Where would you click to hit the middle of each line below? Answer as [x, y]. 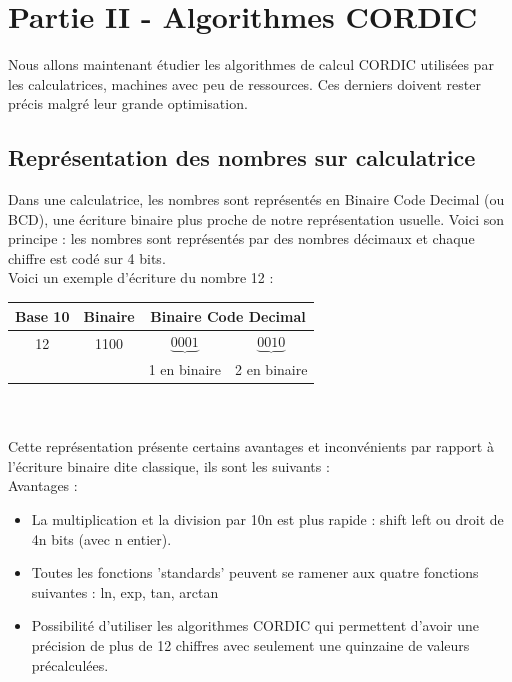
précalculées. [70, 664]
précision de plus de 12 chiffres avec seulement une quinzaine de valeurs [250, 644]
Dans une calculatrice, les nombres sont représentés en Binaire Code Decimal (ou [256, 199]
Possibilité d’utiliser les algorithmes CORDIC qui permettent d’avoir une [255, 625]
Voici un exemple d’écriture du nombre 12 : [141, 277]
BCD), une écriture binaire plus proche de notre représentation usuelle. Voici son [256, 218]
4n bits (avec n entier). [101, 538]
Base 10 [42, 315]
